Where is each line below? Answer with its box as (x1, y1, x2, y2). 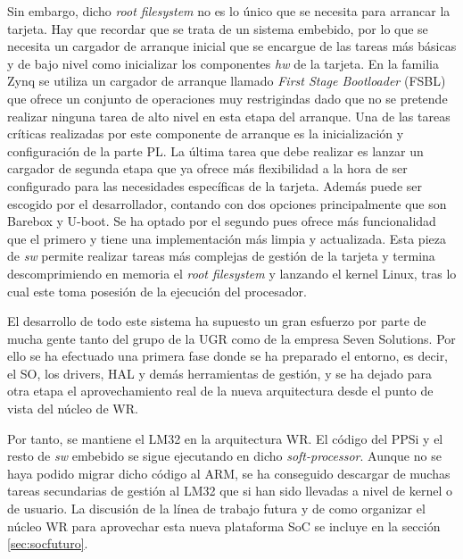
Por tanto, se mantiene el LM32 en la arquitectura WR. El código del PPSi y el (7, 429, 443, 447)
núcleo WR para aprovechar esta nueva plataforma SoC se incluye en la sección (7, 516, 441, 535)
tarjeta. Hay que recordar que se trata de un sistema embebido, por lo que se (7, 19, 428, 38)
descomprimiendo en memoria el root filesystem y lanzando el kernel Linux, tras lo (7, 263, 457, 282)
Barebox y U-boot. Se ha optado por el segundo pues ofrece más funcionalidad (7, 212, 436, 230)
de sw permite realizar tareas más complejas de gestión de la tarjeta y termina (7, 246, 435, 265)
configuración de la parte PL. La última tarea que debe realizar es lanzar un (7, 141, 424, 160)
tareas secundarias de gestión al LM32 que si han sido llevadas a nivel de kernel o (7, 481, 452, 500)
